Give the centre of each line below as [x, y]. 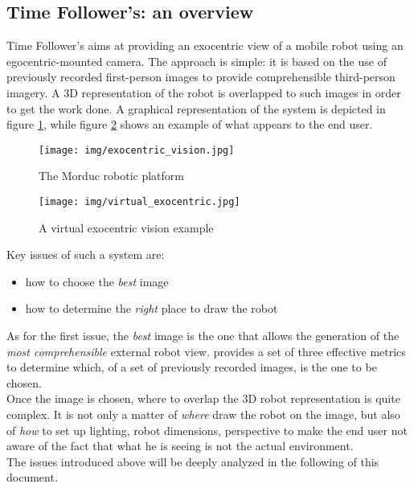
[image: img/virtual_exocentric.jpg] [139, 202]
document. [32, 477]
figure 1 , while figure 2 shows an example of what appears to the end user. [190, 124]
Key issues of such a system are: [86, 254]
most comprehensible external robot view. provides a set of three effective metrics [206, 351]
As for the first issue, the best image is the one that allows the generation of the [203, 336]
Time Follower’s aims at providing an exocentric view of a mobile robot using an [205, 45]
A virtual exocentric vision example [126, 227]
